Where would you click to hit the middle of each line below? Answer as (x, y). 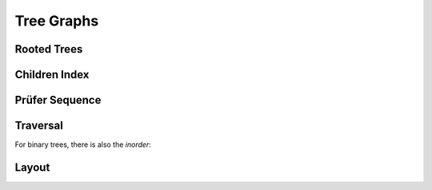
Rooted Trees (49, 49)
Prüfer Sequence (58, 100)
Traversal (39, 126)
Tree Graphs (57, 21)
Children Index (52, 75)
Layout (32, 167)
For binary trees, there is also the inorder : (83, 144)
